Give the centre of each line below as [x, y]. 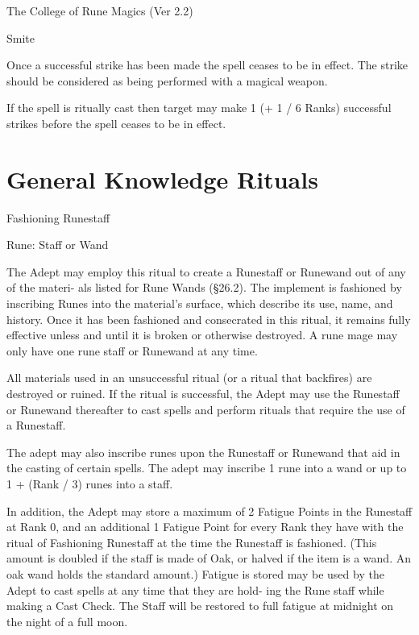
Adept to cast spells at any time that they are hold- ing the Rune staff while [195, 589]
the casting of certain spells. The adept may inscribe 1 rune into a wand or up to [207, 468]
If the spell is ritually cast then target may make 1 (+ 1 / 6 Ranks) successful [199, 108]
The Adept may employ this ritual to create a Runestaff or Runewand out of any [206, 271]
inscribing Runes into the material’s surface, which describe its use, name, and [200, 303]
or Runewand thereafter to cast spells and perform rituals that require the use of [206, 409]
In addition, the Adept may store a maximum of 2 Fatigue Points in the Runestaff [209, 510]
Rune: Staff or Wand [58, 245]
